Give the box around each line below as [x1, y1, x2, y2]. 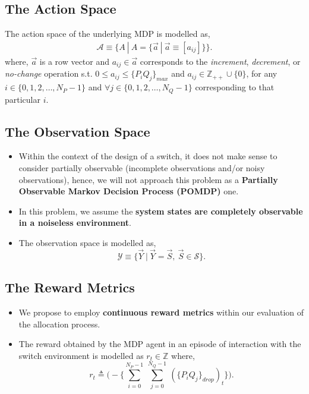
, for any [246, 67, 278, 80]
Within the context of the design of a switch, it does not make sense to [18, 150, 278, 162]
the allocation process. [18, 317, 100, 330]
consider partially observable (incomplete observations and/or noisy [18, 161, 265, 174]
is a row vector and [39, 55, 110, 67]
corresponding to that [195, 81, 275, 93]
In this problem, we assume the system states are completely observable [18, 204, 303, 217]
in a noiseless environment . [18, 216, 131, 229]
